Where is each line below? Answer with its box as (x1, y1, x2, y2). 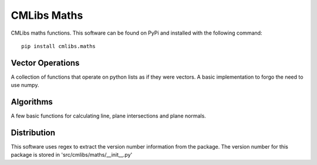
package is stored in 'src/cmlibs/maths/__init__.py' (11, 151, 133, 159)
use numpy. (11, 82, 39, 89)
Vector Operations (11, 58, 80, 68)
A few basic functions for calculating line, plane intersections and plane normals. (11, 112, 207, 120)
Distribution (11, 127, 56, 137)
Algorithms (11, 97, 53, 107)
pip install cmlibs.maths (21, 43, 96, 49)
